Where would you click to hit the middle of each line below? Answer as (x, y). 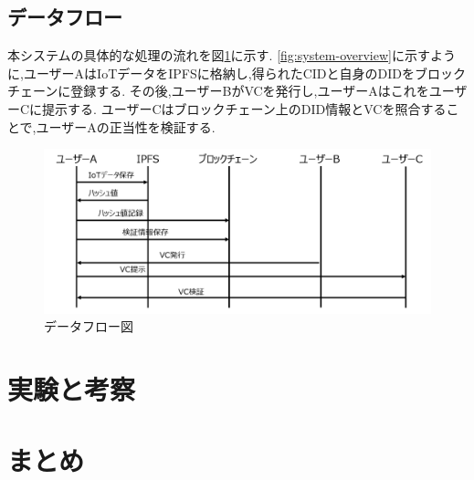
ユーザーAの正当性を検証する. (126, 126)
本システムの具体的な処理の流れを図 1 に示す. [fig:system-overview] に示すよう (232, 55)
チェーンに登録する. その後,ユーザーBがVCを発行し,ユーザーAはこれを (218, 91)
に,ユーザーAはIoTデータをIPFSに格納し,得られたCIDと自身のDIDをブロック (237, 73)
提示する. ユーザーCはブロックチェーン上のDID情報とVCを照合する (244, 108)
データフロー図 (89, 326)
